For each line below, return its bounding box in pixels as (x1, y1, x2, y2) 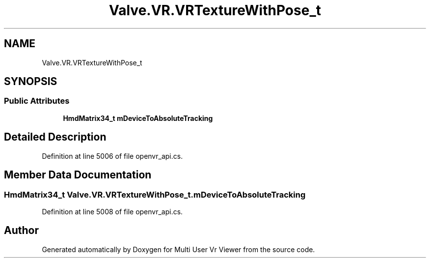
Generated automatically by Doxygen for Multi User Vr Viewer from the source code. (42, 245, 315, 254)
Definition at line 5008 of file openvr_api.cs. (42, 207, 183, 216)
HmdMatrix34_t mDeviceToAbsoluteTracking (63, 114, 213, 122)
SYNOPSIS (4, 75, 57, 88)
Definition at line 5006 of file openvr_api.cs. (42, 151, 183, 160)
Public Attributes (4, 96, 70, 106)
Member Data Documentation (4, 169, 152, 181)
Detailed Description (4, 131, 107, 144)
